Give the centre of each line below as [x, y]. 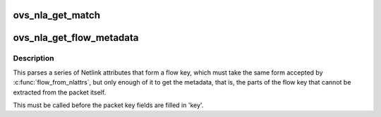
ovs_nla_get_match [56, 15]
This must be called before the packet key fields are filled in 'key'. [108, 105]
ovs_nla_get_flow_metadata [76, 38]
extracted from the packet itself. [60, 92]
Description [34, 58]
